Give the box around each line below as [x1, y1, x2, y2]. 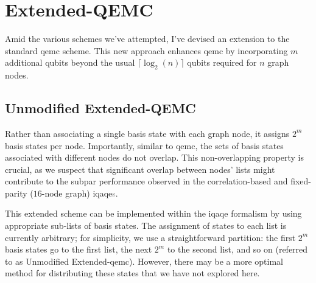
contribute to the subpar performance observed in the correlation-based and [5, 175, 288, 187]
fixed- [290, 175, 311, 187]
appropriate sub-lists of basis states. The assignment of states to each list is [5, 219, 287, 232]
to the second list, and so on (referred [167, 243, 308, 256]
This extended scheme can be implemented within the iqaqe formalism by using [5, 207, 302, 220]
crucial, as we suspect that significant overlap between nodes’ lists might [5, 162, 275, 175]
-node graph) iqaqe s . [41, 186, 118, 199]
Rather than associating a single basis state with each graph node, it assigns [5, 127, 290, 139]
